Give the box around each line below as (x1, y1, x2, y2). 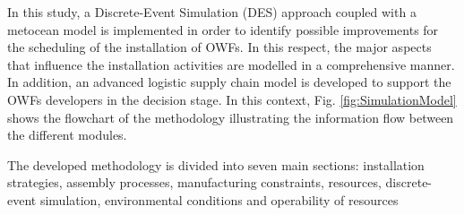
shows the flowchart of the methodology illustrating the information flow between (7, 107, 454, 126)
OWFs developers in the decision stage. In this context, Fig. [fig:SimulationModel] (7, 90, 457, 108)
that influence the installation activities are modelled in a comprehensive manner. (7, 55, 455, 73)
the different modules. (7, 125, 127, 144)
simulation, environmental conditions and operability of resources (39, 190, 399, 209)
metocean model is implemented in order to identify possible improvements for (7, 20, 439, 39)
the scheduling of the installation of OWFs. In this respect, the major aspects (7, 38, 432, 56)
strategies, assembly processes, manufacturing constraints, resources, (7, 173, 382, 192)
